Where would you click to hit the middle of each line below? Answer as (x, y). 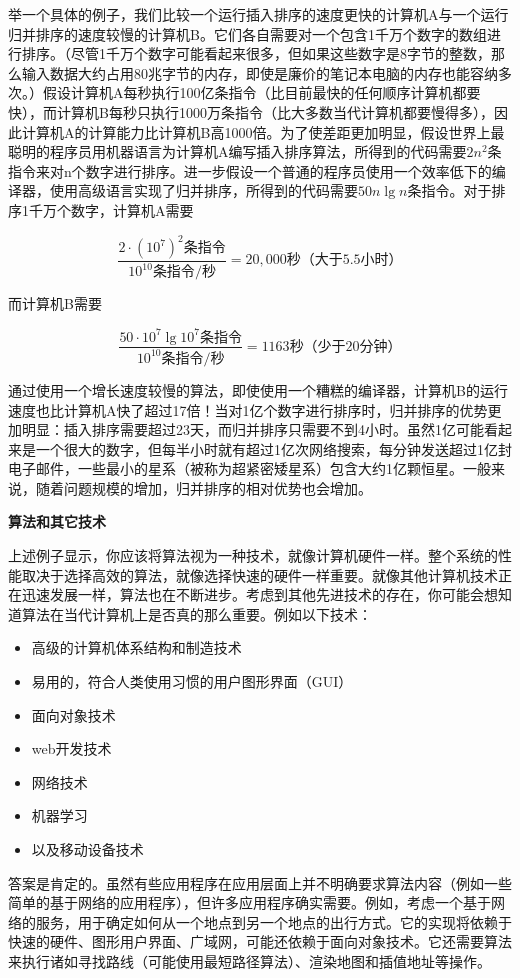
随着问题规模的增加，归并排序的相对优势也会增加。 (203, 487)
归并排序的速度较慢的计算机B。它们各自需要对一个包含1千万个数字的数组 (247, 33)
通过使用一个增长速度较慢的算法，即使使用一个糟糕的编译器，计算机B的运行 (258, 389)
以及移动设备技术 (87, 849)
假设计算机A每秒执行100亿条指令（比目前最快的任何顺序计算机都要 (261, 92)
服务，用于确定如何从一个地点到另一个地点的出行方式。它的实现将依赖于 (273, 921)
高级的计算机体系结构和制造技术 (136, 647)
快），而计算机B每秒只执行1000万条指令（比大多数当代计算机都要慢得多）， (251, 111)
